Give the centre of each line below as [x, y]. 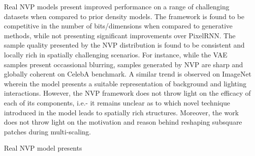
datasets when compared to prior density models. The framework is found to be [124, 16]
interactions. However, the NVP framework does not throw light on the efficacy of [127, 93]
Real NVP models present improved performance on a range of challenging [117, 6]
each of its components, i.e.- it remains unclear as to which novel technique [117, 102]
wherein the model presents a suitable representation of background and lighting [125, 83]
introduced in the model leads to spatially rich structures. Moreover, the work [121, 112]
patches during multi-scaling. [48, 131]
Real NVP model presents [43, 148]
